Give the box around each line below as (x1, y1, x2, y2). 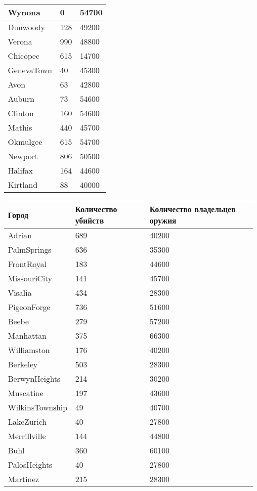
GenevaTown (8, 64, 52, 76)
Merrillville (8, 430, 46, 442)
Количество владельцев (149, 203, 236, 215)
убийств (75, 215, 104, 226)
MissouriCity (8, 272, 52, 284)
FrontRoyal (8, 258, 46, 269)
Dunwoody (8, 21, 45, 33)
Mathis (8, 122, 32, 133)
